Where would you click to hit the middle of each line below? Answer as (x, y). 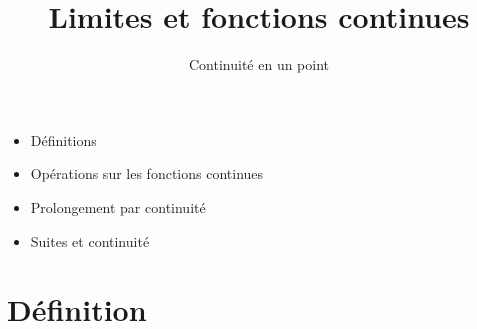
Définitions (63, 139)
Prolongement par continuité (118, 206)
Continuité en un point (259, 64)
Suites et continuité (90, 240)
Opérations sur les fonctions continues (147, 173)
